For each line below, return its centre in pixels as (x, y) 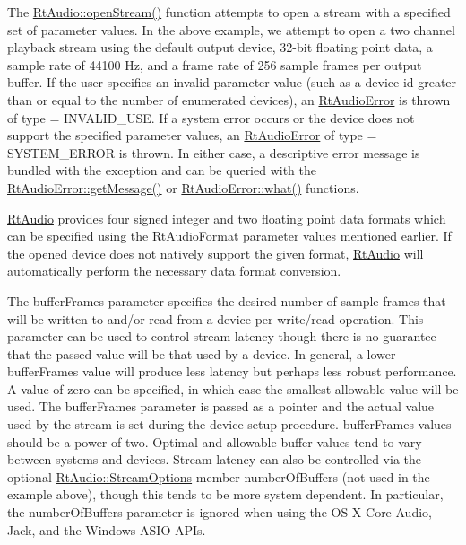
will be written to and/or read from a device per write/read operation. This (216, 318)
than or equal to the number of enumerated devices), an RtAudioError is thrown (229, 99)
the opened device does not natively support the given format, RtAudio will (216, 253)
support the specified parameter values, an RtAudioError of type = (192, 135)
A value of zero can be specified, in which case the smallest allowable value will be (233, 388)
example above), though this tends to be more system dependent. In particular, (225, 494)
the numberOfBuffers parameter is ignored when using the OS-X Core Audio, (220, 512)
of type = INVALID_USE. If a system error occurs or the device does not (211, 117)
